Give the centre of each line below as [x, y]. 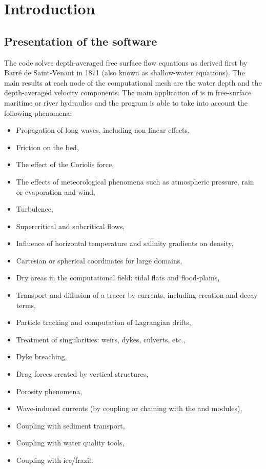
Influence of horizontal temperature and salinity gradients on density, [125, 243]
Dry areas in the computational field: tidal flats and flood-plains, [118, 278]
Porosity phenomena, [49, 391]
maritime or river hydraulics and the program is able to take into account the [126, 102]
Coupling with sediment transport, [70, 425]
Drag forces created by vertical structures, [82, 374]
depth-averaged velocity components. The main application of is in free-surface [128, 93]
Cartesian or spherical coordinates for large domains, [99, 260]
